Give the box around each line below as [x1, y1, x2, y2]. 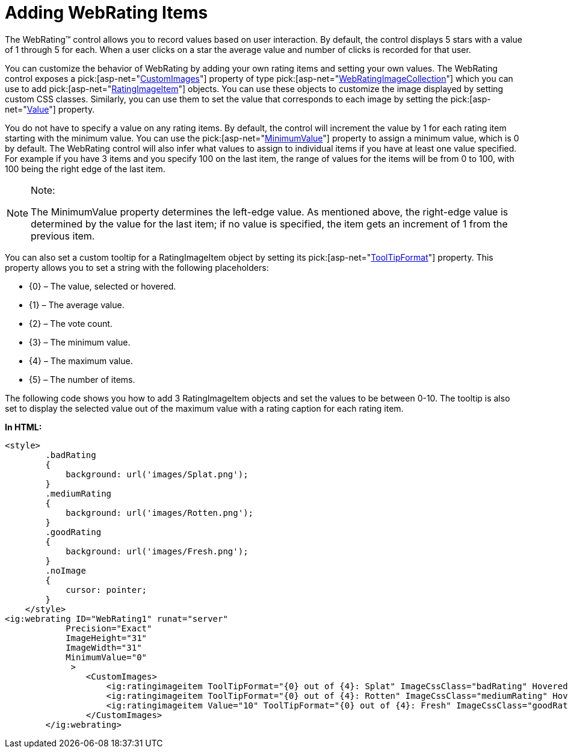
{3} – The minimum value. [29, 336, 131, 347]
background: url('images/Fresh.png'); [66, 546, 248, 556]
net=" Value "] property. [5, 104, 95, 114]
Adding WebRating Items [5, 2, 208, 23]
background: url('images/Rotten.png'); [66, 507, 254, 518]
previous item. [31, 229, 95, 242]
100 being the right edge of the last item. [5, 163, 165, 174]
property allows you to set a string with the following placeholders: [5, 262, 269, 273]
